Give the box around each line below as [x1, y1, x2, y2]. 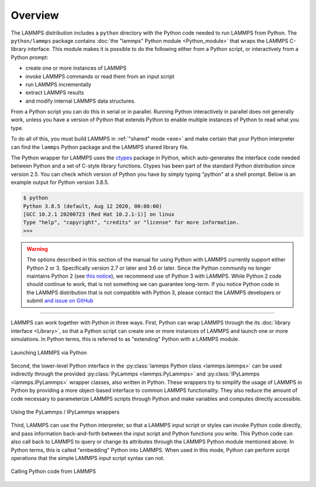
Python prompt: [11, 53, 49, 61]
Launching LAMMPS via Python [11, 349, 87, 356]
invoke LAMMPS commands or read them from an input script [25, 73, 175, 80]
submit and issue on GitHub [26, 297, 94, 304]
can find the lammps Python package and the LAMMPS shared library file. [11, 144, 189, 151]
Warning [26, 245, 48, 252]
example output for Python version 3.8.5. [11, 179, 109, 186]
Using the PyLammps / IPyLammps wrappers [11, 408, 120, 416]
